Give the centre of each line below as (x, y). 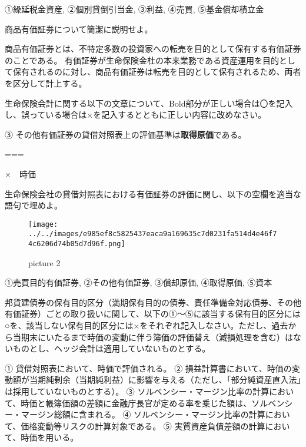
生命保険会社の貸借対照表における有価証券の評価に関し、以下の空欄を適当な (153, 193)
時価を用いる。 (50, 437)
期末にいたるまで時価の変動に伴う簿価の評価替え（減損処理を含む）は (157, 337)
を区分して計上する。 (46, 83)
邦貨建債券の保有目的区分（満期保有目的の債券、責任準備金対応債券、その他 (153, 302)
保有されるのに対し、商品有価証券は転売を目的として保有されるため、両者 (157, 72)
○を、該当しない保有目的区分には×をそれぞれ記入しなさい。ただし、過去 (147, 325)
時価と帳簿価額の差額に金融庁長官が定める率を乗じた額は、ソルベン (153, 403)
